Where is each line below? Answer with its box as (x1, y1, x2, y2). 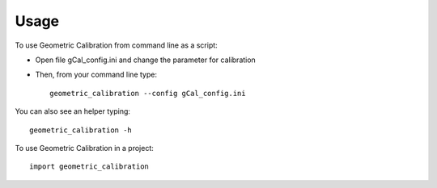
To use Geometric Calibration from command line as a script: (15, 40, 218, 50)
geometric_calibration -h (29, 125, 133, 135)
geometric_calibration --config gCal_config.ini (49, 89, 246, 98)
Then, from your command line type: (35, 69, 158, 80)
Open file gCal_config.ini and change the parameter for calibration (35, 55, 257, 65)
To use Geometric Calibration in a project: (15, 143, 154, 152)
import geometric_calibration (29, 162, 150, 171)
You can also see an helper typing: (15, 107, 131, 116)
